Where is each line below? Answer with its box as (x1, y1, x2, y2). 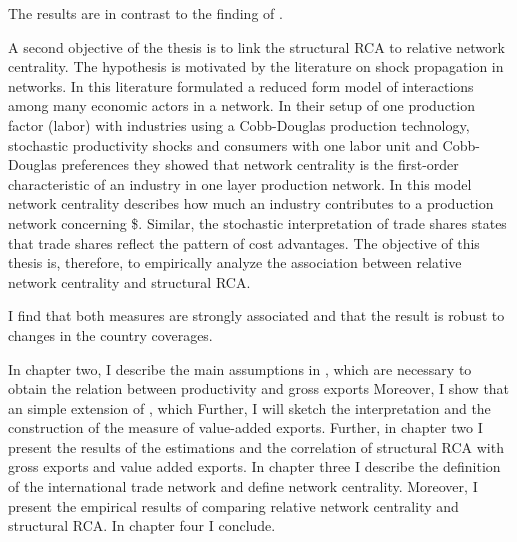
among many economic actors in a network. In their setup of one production (8, 95, 475, 116)
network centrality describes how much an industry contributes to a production (8, 193, 494, 214)
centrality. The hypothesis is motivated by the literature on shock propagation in (8, 56, 504, 77)
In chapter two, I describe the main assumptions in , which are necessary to (8, 358, 472, 379)
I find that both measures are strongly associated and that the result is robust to (8, 305, 505, 326)
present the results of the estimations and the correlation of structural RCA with (8, 436, 504, 457)
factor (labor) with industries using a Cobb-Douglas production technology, (8, 114, 470, 135)
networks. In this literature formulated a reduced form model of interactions (8, 75, 474, 96)
